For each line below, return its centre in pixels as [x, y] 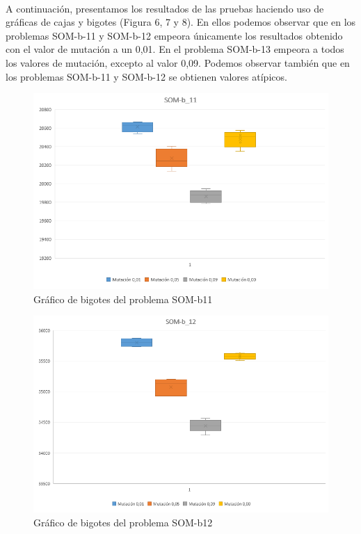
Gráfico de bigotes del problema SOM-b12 [123, 522]
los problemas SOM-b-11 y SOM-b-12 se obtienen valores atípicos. [146, 76]
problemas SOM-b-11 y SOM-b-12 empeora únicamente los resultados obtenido [174, 35]
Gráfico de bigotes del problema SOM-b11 [123, 299]
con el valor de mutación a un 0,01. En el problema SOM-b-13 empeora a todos [175, 49]
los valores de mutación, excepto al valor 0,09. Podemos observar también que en [178, 62]
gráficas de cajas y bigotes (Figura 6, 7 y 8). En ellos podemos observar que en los [181, 22]
